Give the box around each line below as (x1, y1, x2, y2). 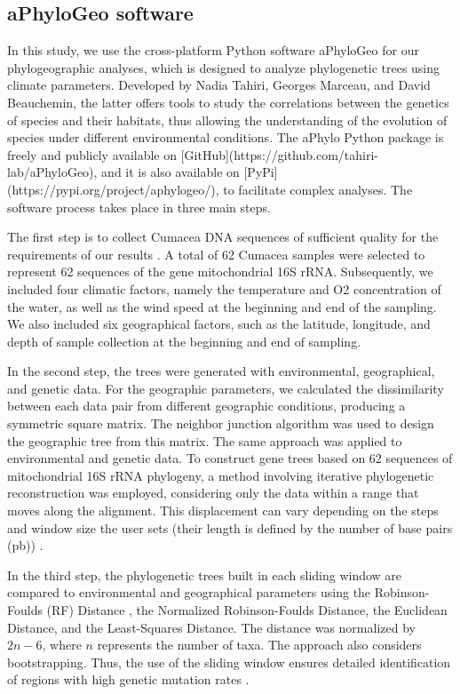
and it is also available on (101, 163, 240, 181)
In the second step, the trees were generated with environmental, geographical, (7, 362, 435, 380)
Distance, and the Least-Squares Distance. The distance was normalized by (7, 618, 416, 636)
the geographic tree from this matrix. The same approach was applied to (7, 431, 402, 450)
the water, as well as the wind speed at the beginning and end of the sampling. (7, 297, 437, 315)
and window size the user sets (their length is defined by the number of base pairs (7, 518, 453, 537)
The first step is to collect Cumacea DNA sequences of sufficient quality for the (7, 227, 439, 246)
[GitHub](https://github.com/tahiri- (180, 145, 379, 164)
